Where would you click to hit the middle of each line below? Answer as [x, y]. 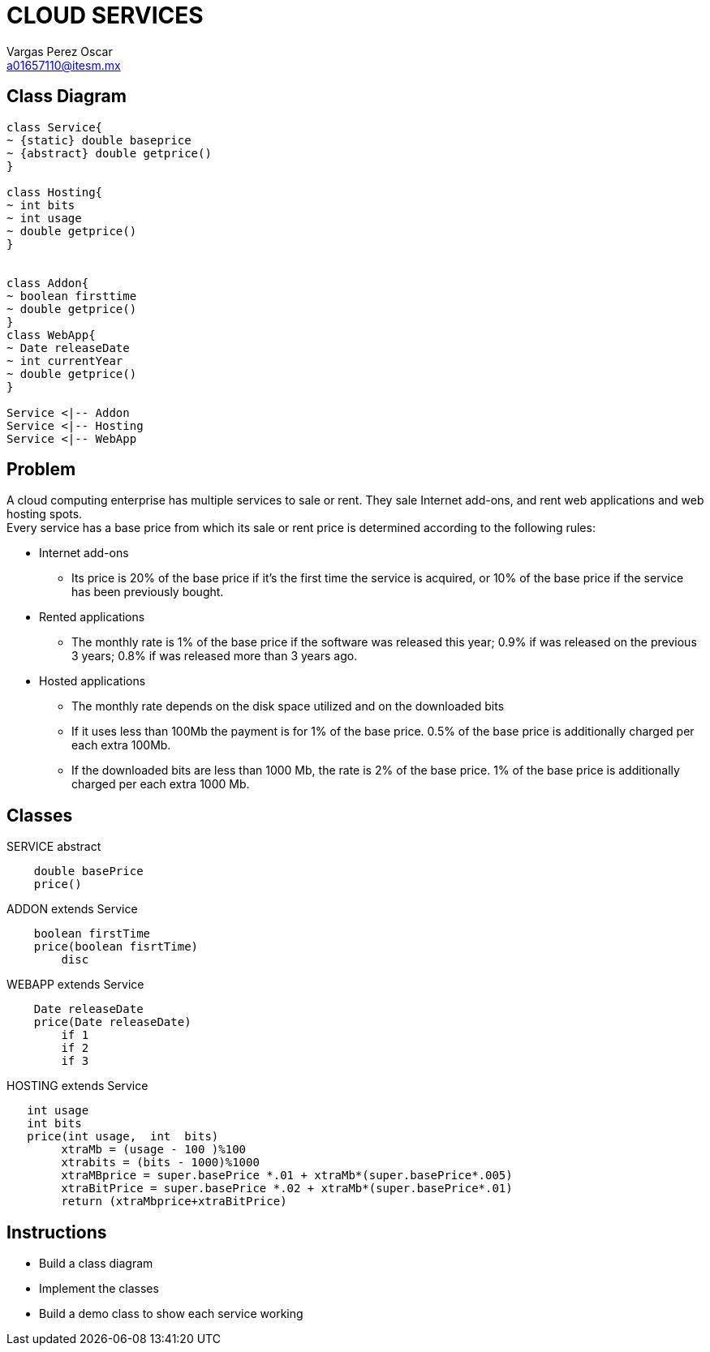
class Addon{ [48, 283]
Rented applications [92, 617]
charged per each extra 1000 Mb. [161, 784]
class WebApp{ [51, 335]
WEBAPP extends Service [75, 985]
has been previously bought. [148, 592]
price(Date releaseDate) [112, 1022]
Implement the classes [99, 1289]
